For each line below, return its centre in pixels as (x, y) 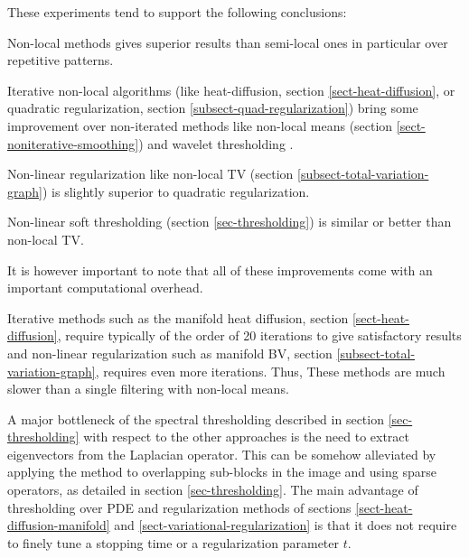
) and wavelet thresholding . (216, 143)
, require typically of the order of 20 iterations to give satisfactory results (259, 335)
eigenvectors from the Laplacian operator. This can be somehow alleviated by (222, 454)
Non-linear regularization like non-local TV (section (150, 174)
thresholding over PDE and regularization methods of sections (179, 507)
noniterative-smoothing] (73, 143)
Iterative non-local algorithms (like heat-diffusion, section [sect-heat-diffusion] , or (231, 90)
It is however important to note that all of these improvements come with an (220, 270)
